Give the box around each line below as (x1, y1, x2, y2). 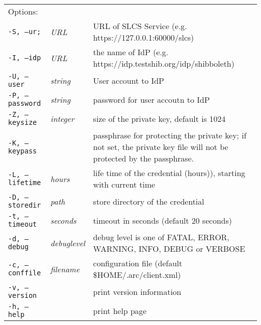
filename (50, 263, 80, 275)
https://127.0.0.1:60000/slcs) (93, 32, 194, 43)
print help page (93, 304, 147, 316)
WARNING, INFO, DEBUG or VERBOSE (93, 243, 245, 254)
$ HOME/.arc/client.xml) (93, 269, 181, 280)
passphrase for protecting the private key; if (93, 129, 246, 141)
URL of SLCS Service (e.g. (93, 20, 187, 32)
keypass (8, 146, 37, 155)
